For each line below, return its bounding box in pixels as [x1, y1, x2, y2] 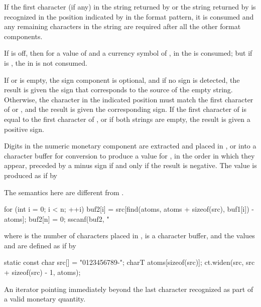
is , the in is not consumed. [4, 57, 87, 68]
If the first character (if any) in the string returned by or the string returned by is [4, 2, 256, 12]
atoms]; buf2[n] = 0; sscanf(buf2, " [4, 213, 109, 224]
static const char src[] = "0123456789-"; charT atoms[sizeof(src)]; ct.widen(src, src [4, 257, 255, 267]
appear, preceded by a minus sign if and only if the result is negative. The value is [4, 160, 257, 171]
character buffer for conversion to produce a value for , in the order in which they [4, 150, 255, 161]
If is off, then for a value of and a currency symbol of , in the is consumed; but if [4, 48, 252, 58]
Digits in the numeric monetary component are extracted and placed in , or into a [4, 140, 256, 151]
